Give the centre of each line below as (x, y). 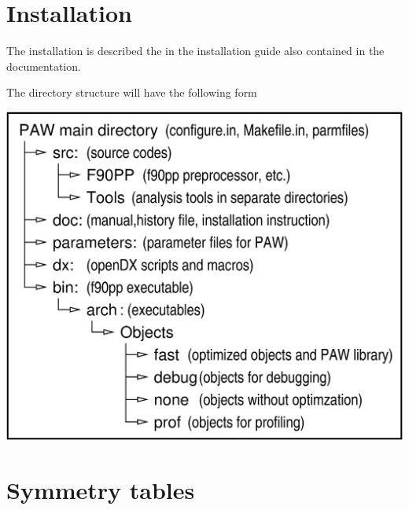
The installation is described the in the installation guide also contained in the (195, 51)
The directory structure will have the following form (132, 92)
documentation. (44, 66)
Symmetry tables (101, 489)
